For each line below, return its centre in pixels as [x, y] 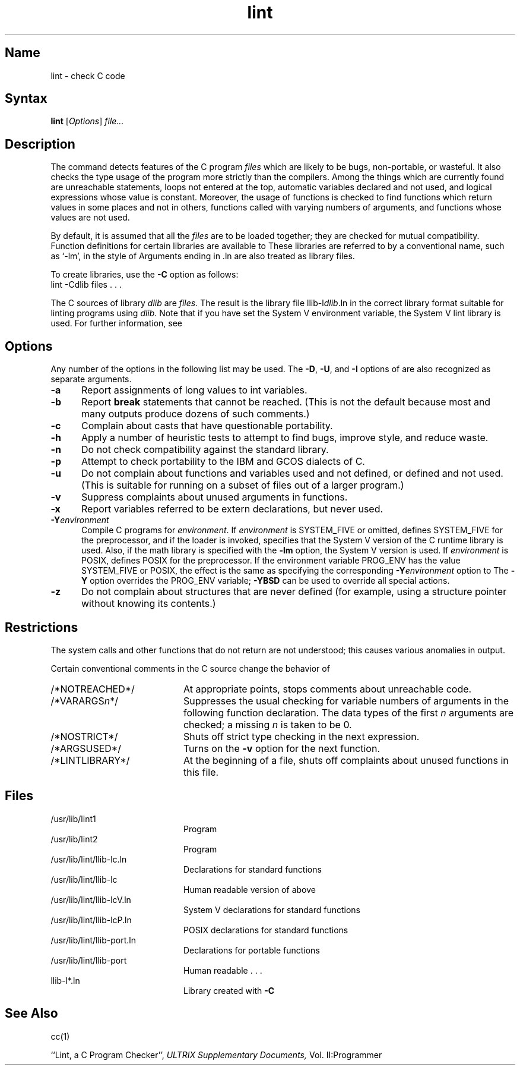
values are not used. [90, 218]
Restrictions [42, 627]
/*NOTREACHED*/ [93, 689]
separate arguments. [91, 379]
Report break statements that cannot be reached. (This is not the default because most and [286, 402]
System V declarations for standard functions [272, 909]
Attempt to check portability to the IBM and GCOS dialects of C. [223, 462]
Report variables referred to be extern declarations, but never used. [232, 509]
